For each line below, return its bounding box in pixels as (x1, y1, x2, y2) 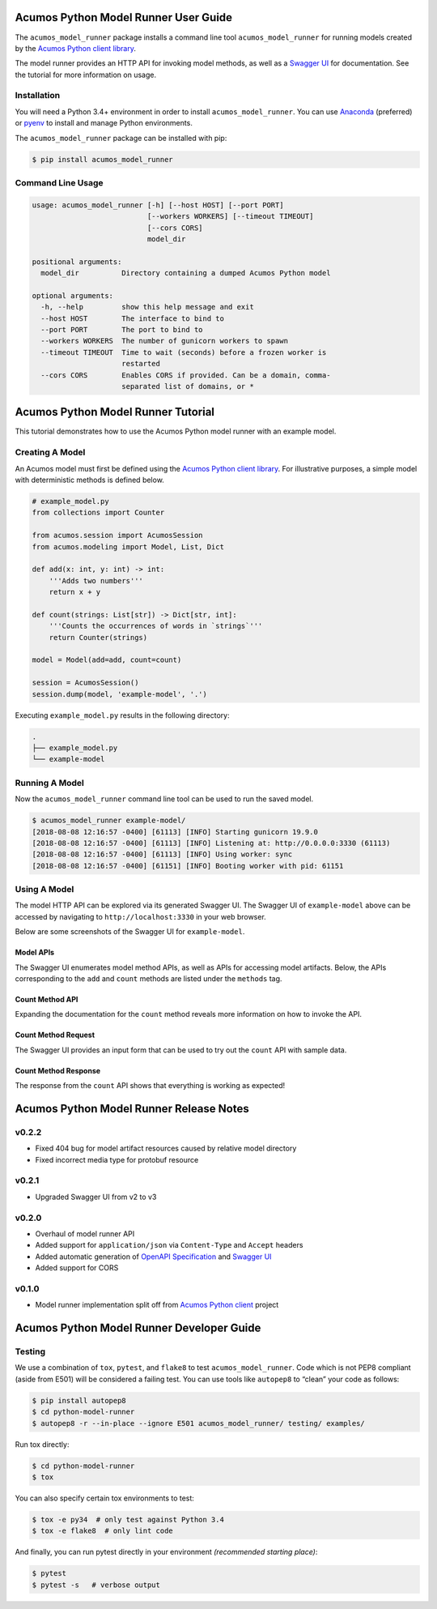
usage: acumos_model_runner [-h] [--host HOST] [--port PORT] (32, 200, 284, 210)
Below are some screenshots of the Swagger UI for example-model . (15, 927, 245, 937)
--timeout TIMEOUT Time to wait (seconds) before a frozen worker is (40, 348, 327, 356)
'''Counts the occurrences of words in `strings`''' (49, 621, 263, 631)
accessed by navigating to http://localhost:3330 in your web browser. (15, 911, 266, 921)
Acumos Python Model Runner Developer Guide (15, 1321, 261, 1335)
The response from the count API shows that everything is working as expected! (15, 1081, 286, 1090)
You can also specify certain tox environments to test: (15, 1493, 194, 1503)
